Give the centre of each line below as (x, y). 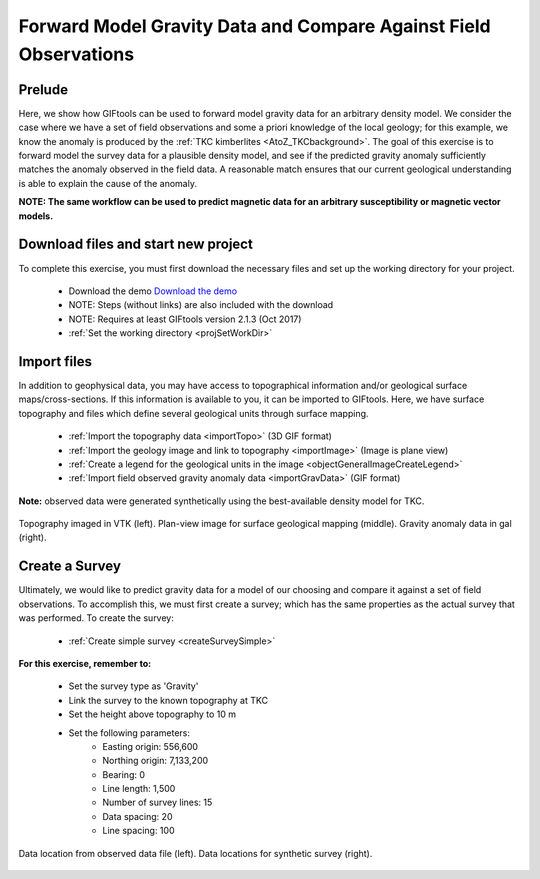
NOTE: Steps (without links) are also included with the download (201, 305)
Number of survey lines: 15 (157, 802)
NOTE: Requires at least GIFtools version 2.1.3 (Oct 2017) (185, 319)
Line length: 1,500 (139, 789)
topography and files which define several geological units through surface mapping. (193, 413)
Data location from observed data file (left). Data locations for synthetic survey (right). (195, 853)
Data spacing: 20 (137, 816)
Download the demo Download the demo (153, 291)
